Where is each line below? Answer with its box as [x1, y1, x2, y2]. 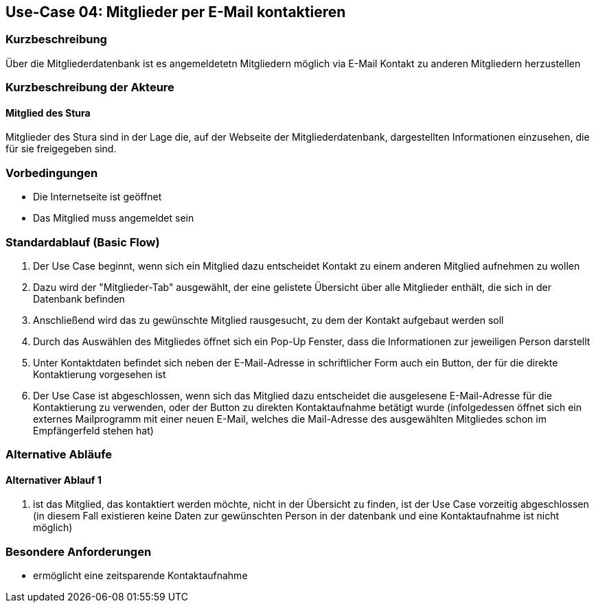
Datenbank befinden [33, 292, 125, 305]
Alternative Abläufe [5, 447, 113, 462]
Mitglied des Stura [5, 106, 91, 119]
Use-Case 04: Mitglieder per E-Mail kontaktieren [5, 3, 346, 21]
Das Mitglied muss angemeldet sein [33, 212, 194, 224]
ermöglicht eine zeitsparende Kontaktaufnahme [33, 570, 248, 582]
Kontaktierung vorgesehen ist [33, 368, 166, 380]
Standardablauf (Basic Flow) [5, 235, 160, 249]
